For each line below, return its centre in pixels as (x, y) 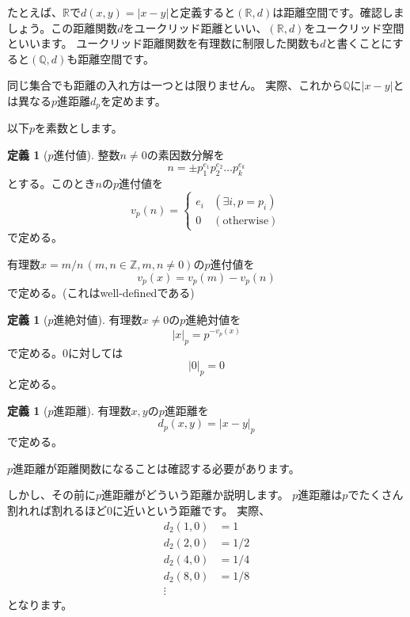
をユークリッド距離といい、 (195, 27)
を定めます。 (133, 100)
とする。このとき (51, 183)
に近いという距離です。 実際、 (192, 510)
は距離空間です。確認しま (338, 12)
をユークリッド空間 (354, 27)
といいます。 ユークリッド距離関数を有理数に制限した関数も (164, 43)
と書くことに (359, 43)
